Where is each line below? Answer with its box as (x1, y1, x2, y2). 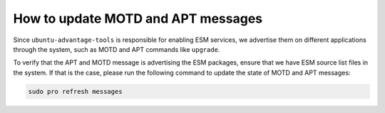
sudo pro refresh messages (28, 87, 123, 95)
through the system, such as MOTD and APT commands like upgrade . (13, 45, 220, 53)
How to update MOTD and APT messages (13, 11, 263, 26)
